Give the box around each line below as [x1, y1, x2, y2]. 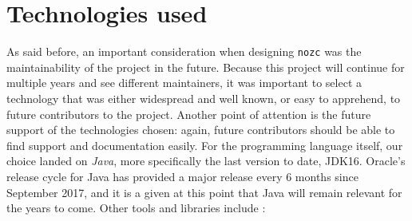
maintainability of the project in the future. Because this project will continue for [6, 58, 405, 75]
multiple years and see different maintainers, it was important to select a [6, 74, 362, 91]
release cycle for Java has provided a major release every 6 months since [6, 168, 359, 184]
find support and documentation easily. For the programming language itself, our [6, 136, 403, 153]
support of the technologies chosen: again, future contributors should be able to [6, 121, 395, 138]
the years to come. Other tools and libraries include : [6, 199, 266, 216]
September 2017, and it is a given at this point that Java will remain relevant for [6, 184, 402, 200]
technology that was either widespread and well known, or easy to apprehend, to [6, 89, 401, 106]
